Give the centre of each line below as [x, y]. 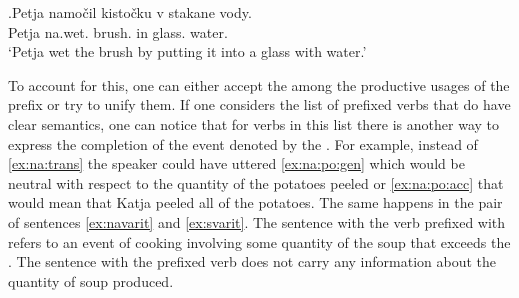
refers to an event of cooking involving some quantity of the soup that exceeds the [259, 241]
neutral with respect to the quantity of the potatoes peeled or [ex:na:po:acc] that [256, 182]
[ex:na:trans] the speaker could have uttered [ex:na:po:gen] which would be [236, 163]
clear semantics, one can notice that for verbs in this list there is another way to [253, 123]
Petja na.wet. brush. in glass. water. [118, 31]
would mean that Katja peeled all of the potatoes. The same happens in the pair [255, 202]
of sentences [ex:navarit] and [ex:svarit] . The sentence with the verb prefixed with [257, 221]
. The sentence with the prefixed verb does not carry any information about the [252, 261]
